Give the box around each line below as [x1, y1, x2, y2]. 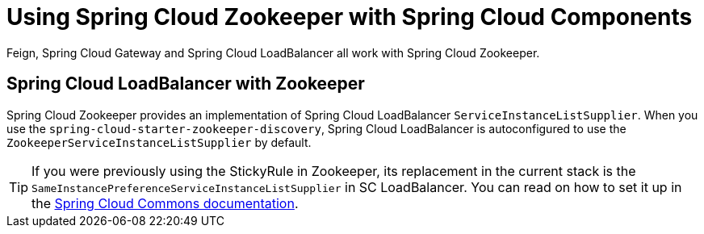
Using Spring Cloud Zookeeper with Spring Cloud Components [6, 3, 693, 31]
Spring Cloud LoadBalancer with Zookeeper [6, 73, 365, 94]
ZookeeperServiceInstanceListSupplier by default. [6, 135, 312, 149]
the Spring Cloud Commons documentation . [31, 194, 299, 211]
